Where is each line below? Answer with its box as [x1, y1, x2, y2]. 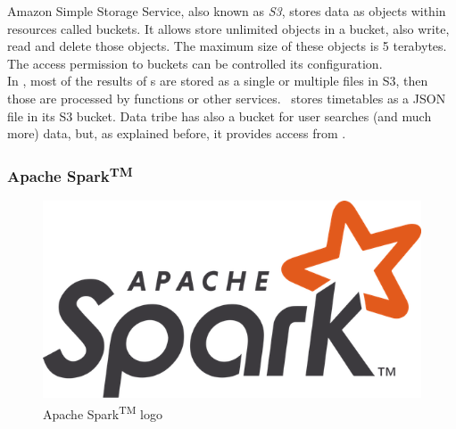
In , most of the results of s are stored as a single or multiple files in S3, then [7, 71, 428, 90]
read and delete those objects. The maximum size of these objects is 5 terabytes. [7, 37, 447, 55]
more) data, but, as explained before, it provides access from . [7, 124, 346, 143]
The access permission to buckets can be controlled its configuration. [7, 54, 383, 72]
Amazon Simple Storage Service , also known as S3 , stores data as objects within [7, 2, 446, 20]
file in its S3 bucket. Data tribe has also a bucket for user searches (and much [7, 106, 432, 125]
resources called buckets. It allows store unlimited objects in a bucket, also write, [7, 19, 450, 37]
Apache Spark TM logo [43, 401, 162, 423]
